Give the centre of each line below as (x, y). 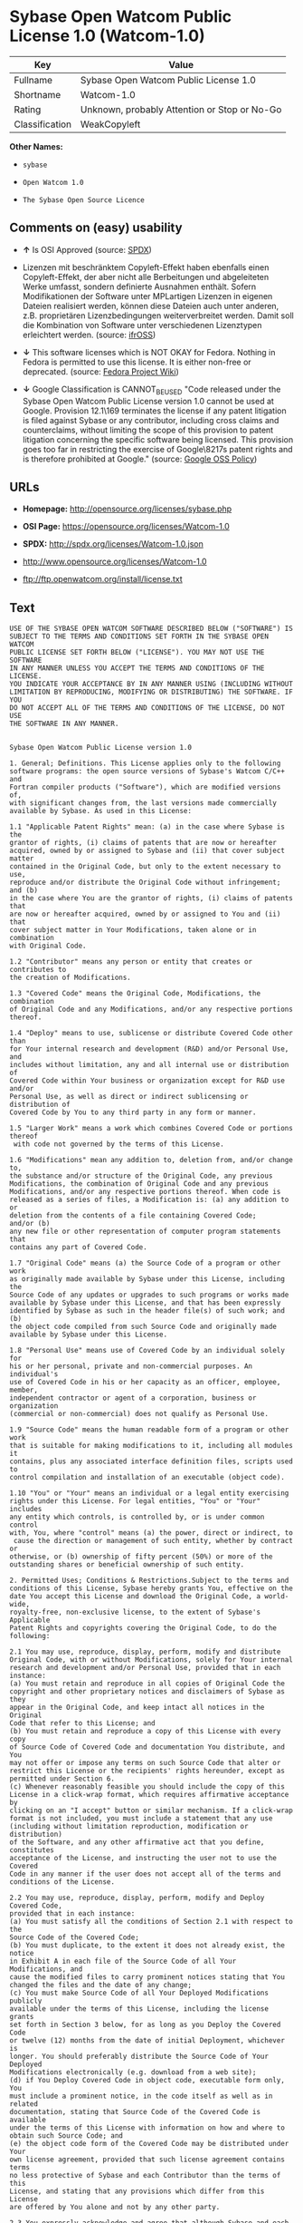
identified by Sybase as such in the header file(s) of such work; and (147, 1311)
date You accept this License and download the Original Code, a (135, 1597)
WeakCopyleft (110, 124)
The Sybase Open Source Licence (83, 200)
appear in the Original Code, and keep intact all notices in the (137, 1708)
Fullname (33, 80)
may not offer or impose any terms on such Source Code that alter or (145, 1763)
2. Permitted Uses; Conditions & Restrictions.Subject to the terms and (149, 1581)
